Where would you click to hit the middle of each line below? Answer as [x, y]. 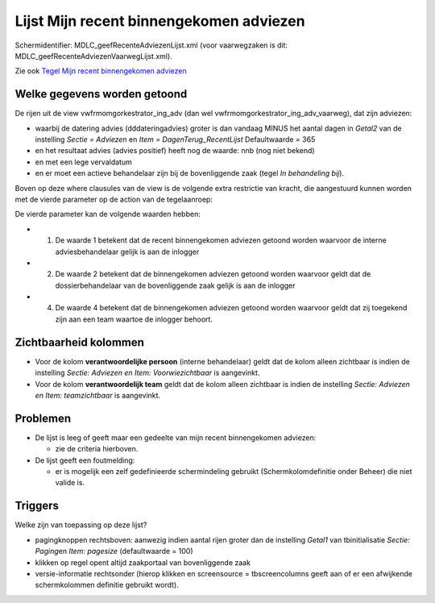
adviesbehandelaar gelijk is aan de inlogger [127, 252]
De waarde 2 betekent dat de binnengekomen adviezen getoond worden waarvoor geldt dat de [213, 274]
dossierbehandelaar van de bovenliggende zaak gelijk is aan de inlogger [175, 285]
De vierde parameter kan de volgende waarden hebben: [108, 214]
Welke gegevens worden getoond [101, 94]
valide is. [70, 483]
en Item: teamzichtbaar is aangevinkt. [98, 395]
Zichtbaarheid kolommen [80, 342]
